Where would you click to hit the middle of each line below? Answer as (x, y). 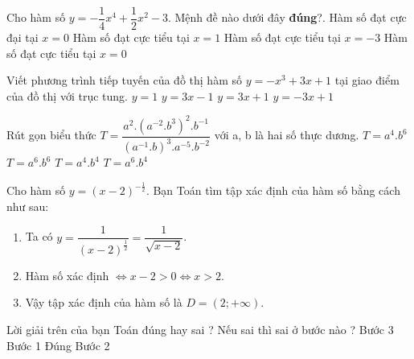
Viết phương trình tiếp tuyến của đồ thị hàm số (124, 80)
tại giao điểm (367, 80)
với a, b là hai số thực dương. (287, 135)
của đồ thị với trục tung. (67, 95)
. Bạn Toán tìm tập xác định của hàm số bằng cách (273, 190)
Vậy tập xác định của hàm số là (104, 302)
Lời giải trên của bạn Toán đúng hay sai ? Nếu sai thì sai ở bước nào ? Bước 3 (200, 329)
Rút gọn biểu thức (51, 135)
